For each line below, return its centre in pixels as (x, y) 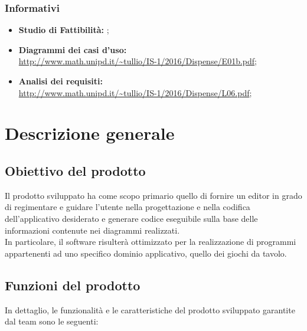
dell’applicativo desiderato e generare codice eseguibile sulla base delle (131, 218)
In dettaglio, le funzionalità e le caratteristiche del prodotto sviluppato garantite (150, 309)
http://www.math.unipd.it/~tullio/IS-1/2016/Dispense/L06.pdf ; (135, 92)
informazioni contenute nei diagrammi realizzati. (92, 230)
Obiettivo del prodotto (75, 170)
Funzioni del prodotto (73, 285)
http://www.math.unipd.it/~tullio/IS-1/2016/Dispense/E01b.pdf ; (138, 61)
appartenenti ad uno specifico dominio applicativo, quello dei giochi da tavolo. (146, 253)
